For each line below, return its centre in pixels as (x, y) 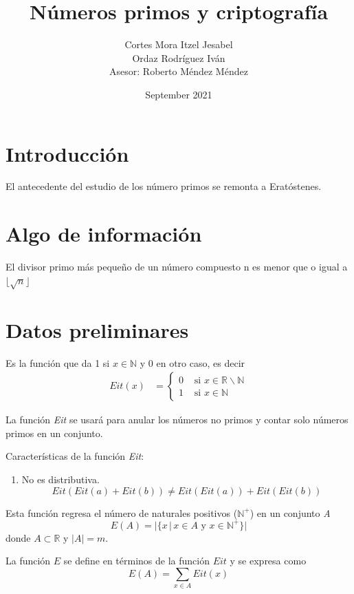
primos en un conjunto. (54, 433)
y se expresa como (268, 561)
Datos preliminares (97, 329)
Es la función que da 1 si (58, 362)
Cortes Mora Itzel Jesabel (179, 44)
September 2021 (179, 94)
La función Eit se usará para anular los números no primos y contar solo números (177, 420)
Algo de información (104, 234)
